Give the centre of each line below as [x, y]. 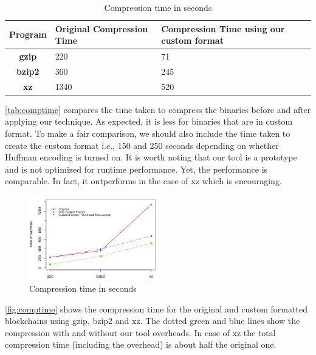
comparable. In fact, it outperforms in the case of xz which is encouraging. [143, 181]
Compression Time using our [223, 28]
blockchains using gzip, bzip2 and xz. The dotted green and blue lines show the [153, 321]
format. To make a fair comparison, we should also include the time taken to [148, 133]
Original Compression [101, 28]
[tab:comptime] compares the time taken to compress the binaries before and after [158, 109]
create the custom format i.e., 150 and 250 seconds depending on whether [142, 145]
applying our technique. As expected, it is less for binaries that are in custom [149, 121]
